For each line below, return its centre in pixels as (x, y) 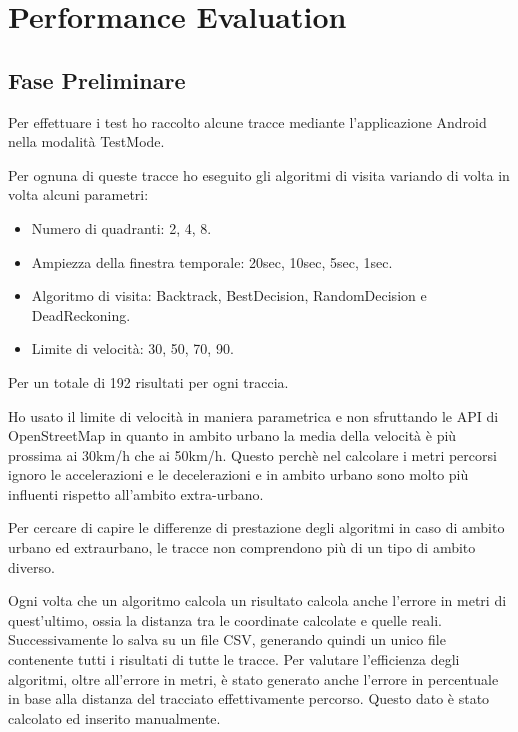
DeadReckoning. (81, 314)
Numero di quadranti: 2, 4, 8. (121, 227)
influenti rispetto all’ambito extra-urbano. (136, 493)
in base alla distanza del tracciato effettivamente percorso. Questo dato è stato (249, 698)
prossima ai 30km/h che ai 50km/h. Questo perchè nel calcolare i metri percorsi (252, 454)
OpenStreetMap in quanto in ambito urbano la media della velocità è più (232, 435)
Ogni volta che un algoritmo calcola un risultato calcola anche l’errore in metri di (257, 600)
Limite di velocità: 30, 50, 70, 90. (132, 348)
